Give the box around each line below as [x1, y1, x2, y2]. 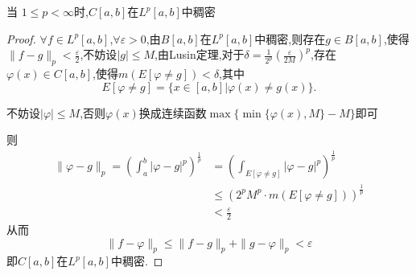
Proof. [6, 30, 36, 47]
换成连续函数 [138, 104, 207, 121]
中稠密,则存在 [254, 30, 326, 47]
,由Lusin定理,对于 [154, 46, 245, 63]
